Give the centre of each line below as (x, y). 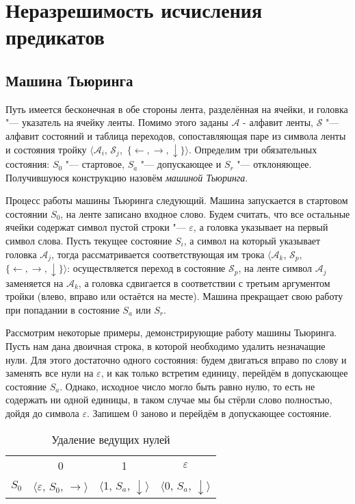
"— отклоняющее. (274, 164)
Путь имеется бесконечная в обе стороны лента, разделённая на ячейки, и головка (177, 109)
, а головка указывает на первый (261, 227)
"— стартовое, (95, 164)
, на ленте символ (275, 268)
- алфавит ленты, (278, 122)
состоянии (27, 213)
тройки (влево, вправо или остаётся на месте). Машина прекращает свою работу (174, 296)
